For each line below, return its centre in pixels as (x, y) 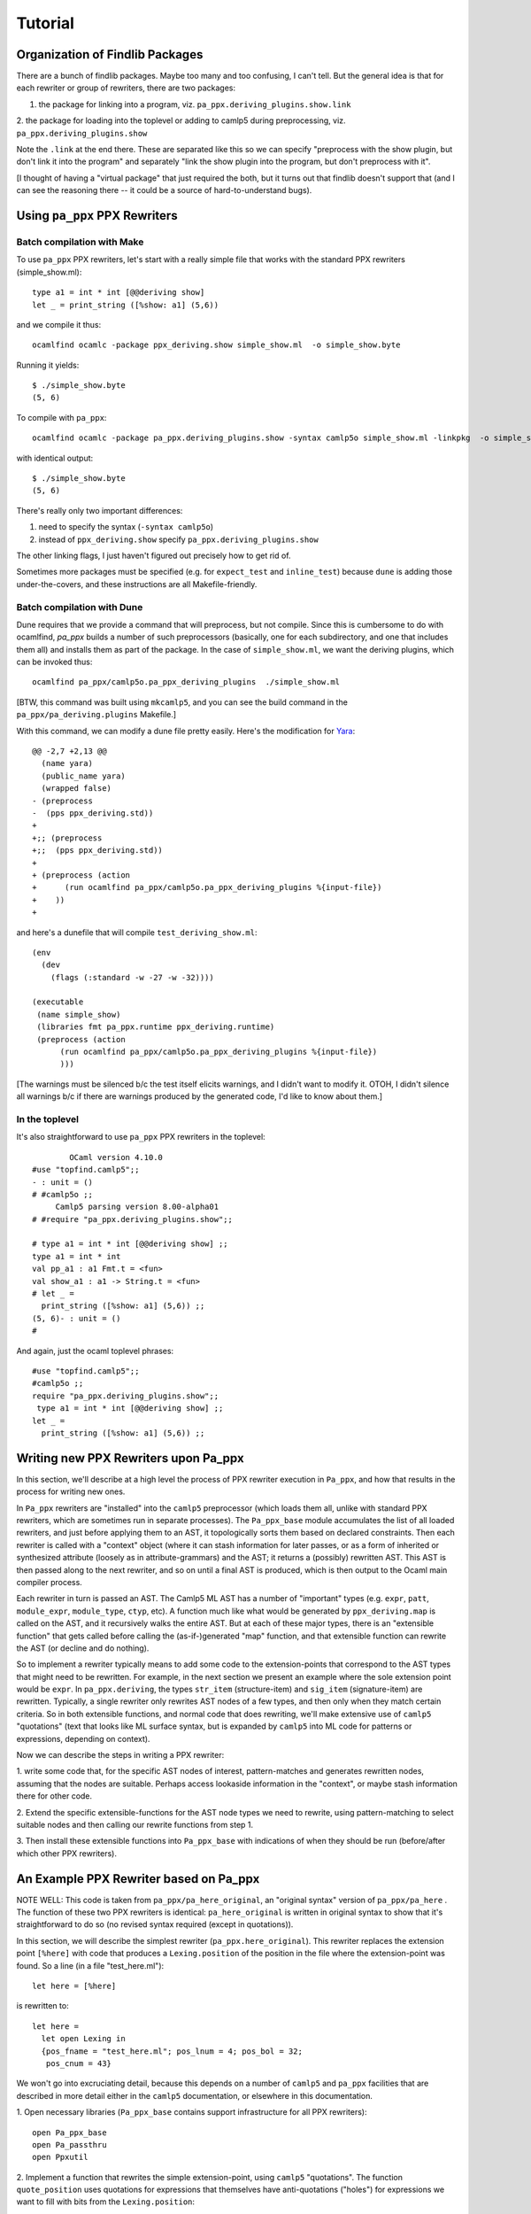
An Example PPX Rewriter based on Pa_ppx (138, 1879)
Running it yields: (48, 365)
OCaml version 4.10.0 (116, 1157)
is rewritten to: (43, 2006)
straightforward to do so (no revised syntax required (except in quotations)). (155, 1924)
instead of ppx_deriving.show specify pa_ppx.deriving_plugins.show (178, 539)
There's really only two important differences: (100, 510)
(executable (58, 1002)
